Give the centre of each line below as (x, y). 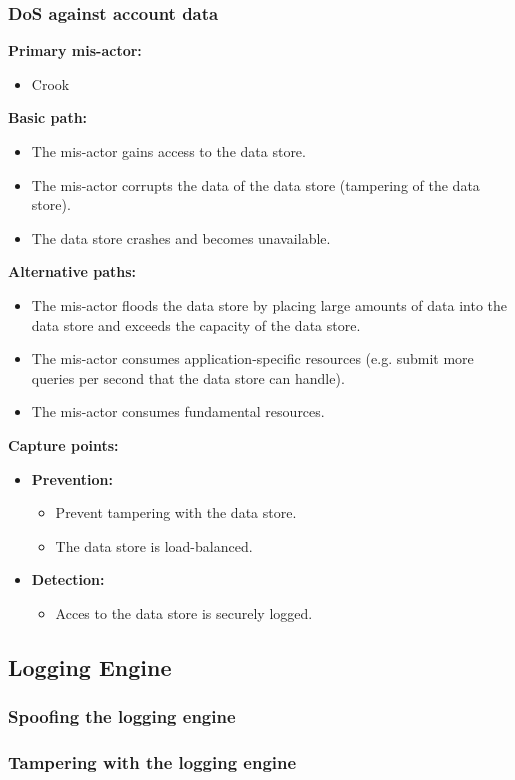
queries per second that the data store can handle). (188, 377)
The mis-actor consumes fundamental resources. (178, 411)
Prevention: (72, 478)
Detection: (68, 579)
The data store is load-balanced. (154, 545)
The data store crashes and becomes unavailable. (181, 237)
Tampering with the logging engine (152, 762)
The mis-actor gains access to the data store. (168, 151)
